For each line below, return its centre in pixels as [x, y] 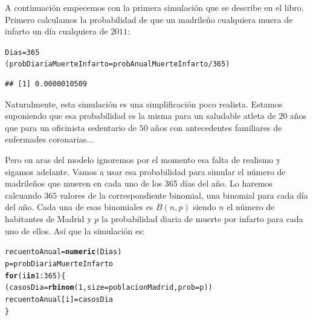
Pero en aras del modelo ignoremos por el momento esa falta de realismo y [143, 160]
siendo [205, 207]
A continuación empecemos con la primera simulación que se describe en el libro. [154, 7]
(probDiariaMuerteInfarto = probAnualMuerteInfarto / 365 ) [118, 64]
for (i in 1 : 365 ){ [35, 276]
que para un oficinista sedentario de [71, 127]
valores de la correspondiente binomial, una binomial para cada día [184, 195]
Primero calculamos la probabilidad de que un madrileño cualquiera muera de [149, 19]
